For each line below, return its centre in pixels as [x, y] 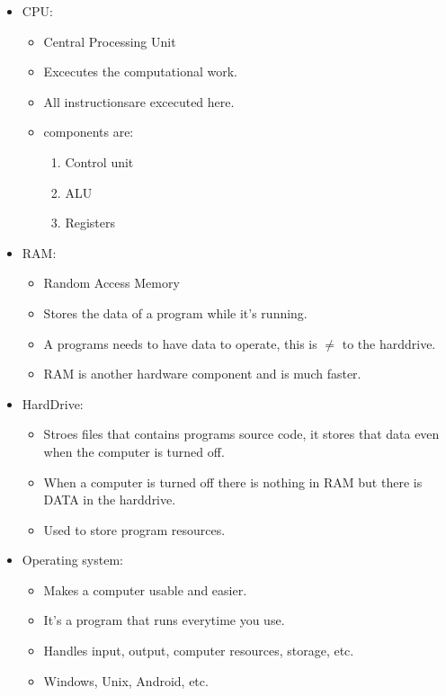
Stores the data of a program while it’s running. [175, 312]
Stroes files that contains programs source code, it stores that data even [241, 434]
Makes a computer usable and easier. [145, 589]
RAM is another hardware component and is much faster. [202, 374]
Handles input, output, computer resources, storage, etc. [199, 651]
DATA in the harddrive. [110, 500]
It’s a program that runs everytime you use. [164, 620]
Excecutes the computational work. [140, 71]
